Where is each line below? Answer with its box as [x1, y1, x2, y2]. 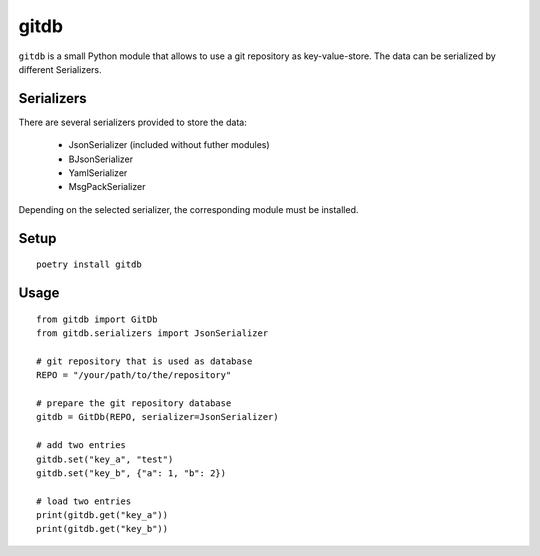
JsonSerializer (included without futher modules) [68, 139, 270, 151]
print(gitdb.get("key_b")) [36, 523, 169, 535]
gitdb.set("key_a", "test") [36, 453, 174, 465]
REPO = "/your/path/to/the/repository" [36, 370, 232, 381]
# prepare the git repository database [36, 397, 232, 409]
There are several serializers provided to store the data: [18, 116, 247, 128]
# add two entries [36, 440, 127, 451]
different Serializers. [18, 63, 102, 75]
